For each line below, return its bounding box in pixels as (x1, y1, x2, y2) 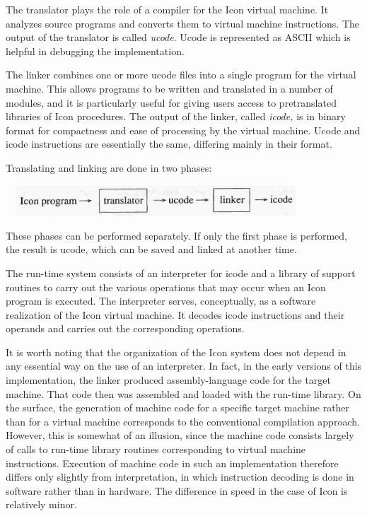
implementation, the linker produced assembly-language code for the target (6, 373, 331, 387)
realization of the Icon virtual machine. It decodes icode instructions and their (6, 307, 345, 322)
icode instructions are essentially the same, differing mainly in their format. (6, 136, 332, 151)
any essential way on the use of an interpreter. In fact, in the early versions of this (6, 358, 362, 373)
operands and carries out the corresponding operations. (6, 321, 245, 336)
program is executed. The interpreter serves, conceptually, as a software (6, 293, 316, 308)
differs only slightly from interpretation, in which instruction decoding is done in (6, 469, 354, 484)
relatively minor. (6, 497, 77, 512)
